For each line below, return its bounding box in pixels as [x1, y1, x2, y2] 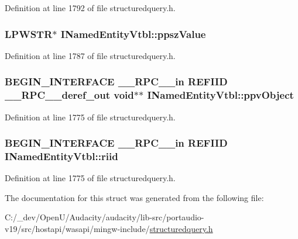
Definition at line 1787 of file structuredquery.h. [5, 49, 176, 61]
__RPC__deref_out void [5, 88, 134, 102]
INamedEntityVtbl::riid [5, 148, 118, 163]
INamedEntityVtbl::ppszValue [60, 26, 206, 41]
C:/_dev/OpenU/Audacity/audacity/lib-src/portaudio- [5, 211, 204, 223]
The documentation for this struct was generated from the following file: [5, 191, 264, 203]
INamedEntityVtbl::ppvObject [147, 88, 294, 102]
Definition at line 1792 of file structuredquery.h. [5, 2, 176, 13]
